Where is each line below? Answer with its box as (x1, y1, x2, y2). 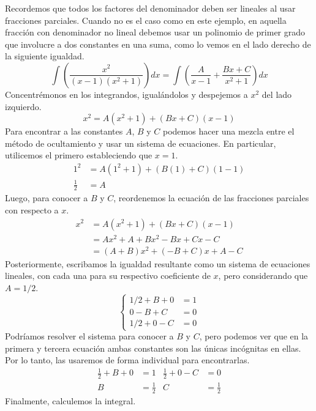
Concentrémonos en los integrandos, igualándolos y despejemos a (5, 87, 248, 100)
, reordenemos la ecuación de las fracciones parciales (113, 191, 309, 204)
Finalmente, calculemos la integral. (5, 394, 136, 407)
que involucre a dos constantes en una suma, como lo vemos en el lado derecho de (5, 37, 311, 50)
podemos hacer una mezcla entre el (163, 125, 295, 138)
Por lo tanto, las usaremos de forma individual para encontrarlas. (5, 354, 250, 366)
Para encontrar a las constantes (5, 125, 123, 138)
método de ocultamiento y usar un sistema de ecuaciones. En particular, (5, 136, 276, 149)
